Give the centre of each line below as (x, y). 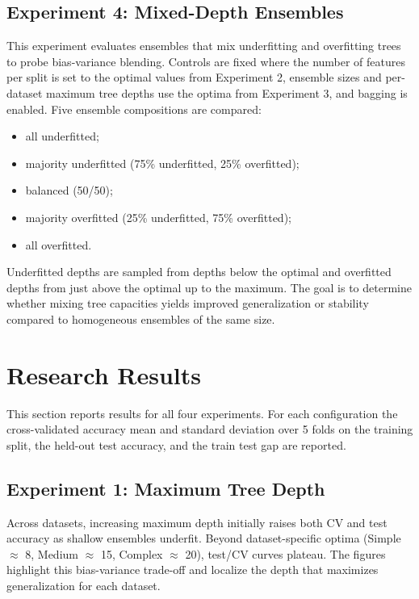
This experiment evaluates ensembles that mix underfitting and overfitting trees (204, 46)
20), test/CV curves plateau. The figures (285, 553)
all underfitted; (62, 136)
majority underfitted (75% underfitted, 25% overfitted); (162, 163)
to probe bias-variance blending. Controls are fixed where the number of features (206, 61)
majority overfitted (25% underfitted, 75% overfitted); (158, 217)
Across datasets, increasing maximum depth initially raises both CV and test (197, 522)
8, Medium (52, 553)
